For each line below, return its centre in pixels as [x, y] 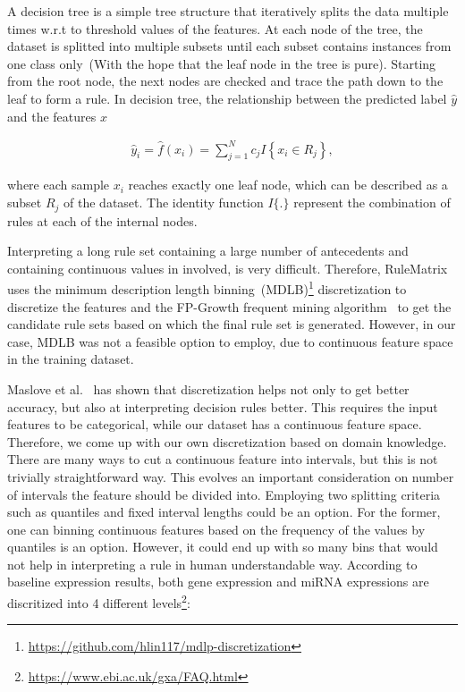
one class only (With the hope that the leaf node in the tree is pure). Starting [222, 63]
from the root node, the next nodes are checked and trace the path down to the [225, 81]
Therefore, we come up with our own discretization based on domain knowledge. [227, 441]
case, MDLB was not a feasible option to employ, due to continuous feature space [230, 341]
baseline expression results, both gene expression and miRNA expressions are [218, 582]
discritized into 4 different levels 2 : [99, 601]
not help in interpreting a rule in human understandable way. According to [212, 564]
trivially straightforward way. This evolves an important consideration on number [231, 476]
